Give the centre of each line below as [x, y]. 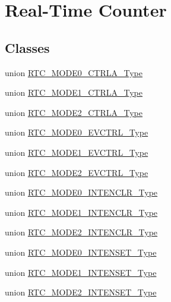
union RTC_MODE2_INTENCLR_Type [81, 232]
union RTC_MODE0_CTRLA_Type [74, 72]
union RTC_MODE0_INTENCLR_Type [81, 192]
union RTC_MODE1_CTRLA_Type [74, 92]
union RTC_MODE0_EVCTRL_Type [77, 132]
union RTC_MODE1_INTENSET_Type [81, 272]
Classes [27, 47]
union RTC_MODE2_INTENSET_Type [81, 292]
